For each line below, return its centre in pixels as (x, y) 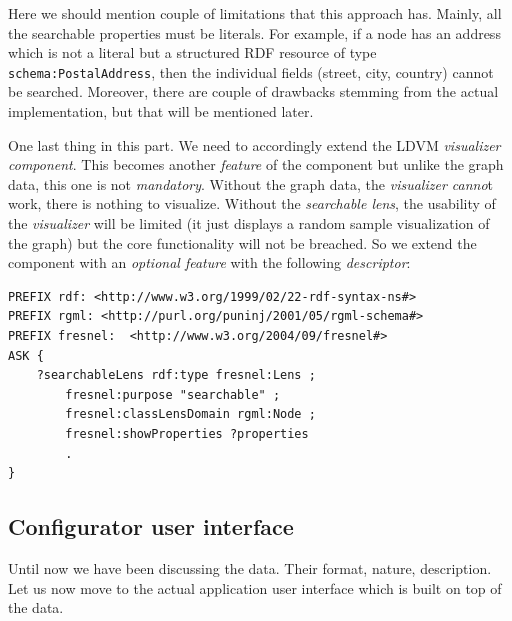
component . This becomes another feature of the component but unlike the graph (256, 164)
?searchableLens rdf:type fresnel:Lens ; (176, 375)
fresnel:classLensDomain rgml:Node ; (190, 414)
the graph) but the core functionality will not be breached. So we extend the (242, 242)
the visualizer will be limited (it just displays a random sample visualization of (249, 223)
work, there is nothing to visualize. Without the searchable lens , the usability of (252, 203)
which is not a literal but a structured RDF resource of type (192, 52)
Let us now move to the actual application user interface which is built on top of (255, 587)
